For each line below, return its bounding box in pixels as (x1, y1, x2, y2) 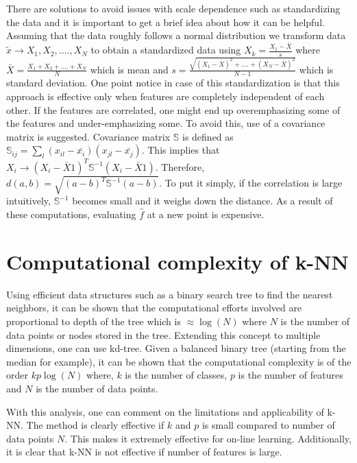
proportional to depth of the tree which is (6, 313, 181, 328)
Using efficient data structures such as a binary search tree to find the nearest (6, 287, 333, 301)
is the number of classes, (125, 368, 227, 382)
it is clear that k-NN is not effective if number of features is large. (6, 444, 282, 459)
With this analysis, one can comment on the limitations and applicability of (6, 404, 324, 418)
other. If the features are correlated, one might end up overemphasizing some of (6, 102, 341, 117)
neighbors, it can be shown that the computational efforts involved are (6, 300, 302, 315)
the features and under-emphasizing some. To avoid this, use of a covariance (6, 116, 325, 130)
